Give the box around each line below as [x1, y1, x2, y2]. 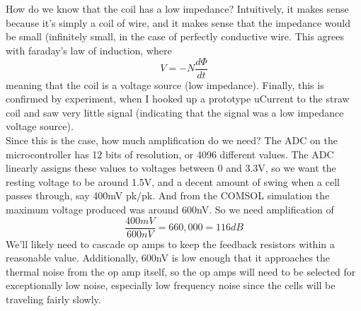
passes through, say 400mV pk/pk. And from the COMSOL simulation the [6, 188, 330, 203]
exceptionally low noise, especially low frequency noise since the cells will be [6, 278, 336, 293]
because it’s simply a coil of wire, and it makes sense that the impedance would [6, 15, 350, 30]
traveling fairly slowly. [6, 292, 101, 306]
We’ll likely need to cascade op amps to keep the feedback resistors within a [6, 236, 335, 251]
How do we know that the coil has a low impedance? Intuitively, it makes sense [6, 1, 349, 16]
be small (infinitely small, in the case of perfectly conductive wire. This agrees [6, 29, 345, 44]
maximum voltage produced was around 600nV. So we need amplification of [6, 201, 334, 216]
